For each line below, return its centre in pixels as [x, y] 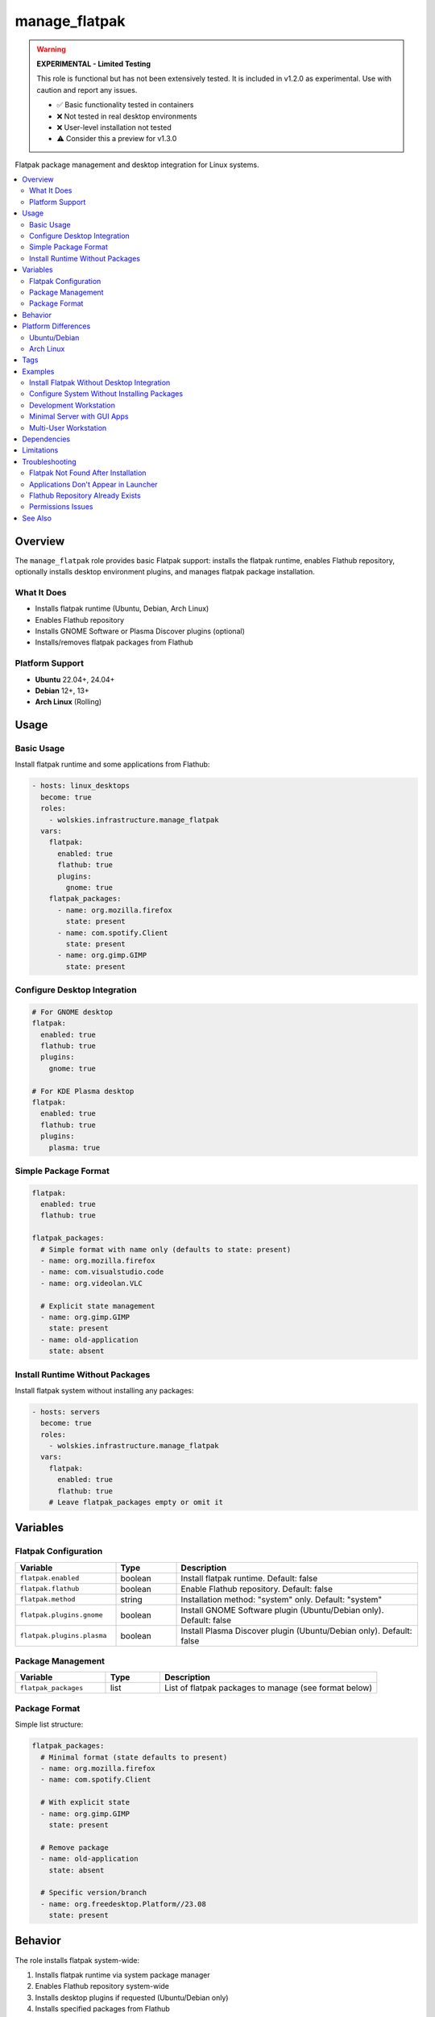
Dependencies [46, 439]
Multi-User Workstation [68, 428]
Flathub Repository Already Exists [85, 495]
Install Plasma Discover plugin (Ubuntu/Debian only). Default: [296, 1631]
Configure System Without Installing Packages [106, 394]
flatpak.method [48, 1599]
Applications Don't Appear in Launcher [93, 484]
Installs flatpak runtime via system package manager [122, 1975]
